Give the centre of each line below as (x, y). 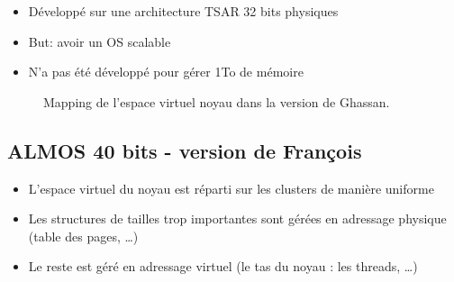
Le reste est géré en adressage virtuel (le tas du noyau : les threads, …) (223, 266)
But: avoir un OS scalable (100, 41)
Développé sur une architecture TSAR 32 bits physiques (183, 11)
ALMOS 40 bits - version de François (185, 150)
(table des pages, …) (83, 236)
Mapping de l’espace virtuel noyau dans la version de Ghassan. (217, 101)
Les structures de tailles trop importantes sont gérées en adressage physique (237, 218)
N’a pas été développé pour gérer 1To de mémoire (166, 72)
